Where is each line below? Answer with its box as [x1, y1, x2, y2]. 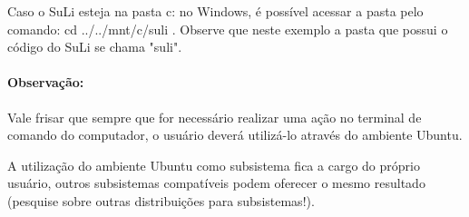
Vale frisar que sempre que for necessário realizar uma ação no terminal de [7, 107, 422, 126]
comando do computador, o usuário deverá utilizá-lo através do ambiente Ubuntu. [7, 125, 463, 144]
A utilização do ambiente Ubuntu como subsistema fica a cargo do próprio [7, 155, 420, 174]
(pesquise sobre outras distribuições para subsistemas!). [7, 191, 315, 210]
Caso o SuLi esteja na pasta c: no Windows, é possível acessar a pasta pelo [7, 2, 424, 20]
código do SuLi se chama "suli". [7, 37, 182, 56]
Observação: [7, 73, 84, 92]
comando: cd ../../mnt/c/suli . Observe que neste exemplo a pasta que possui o [7, 19, 448, 38]
